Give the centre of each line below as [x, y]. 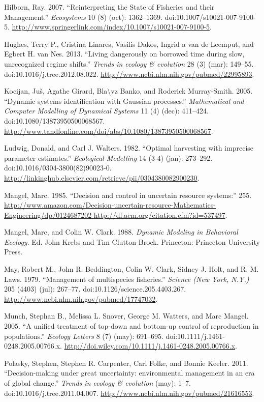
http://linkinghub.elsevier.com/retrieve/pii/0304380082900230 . [102, 177]
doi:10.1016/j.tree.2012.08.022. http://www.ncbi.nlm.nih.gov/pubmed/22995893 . [129, 74]
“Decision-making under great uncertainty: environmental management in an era [129, 373]
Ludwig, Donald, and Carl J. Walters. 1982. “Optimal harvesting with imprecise [129, 148]
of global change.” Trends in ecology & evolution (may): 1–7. [97, 383]
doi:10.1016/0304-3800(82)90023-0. [58, 168]
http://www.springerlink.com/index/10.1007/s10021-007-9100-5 [111, 27]
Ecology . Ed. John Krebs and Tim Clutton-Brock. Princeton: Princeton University [132, 241]
